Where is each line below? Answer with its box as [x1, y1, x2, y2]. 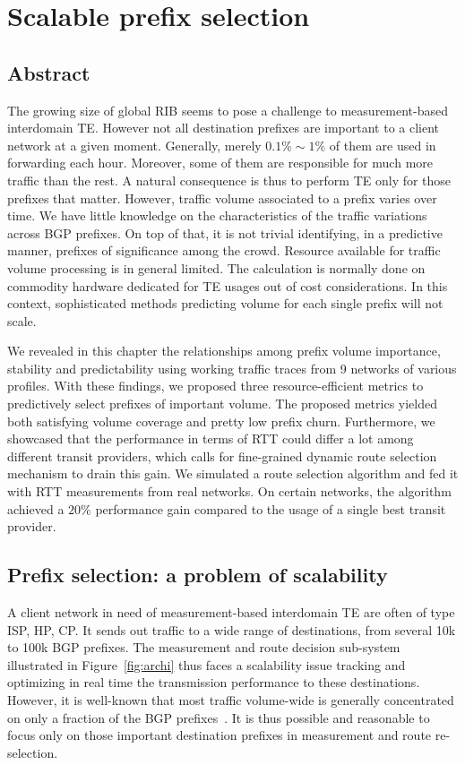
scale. [7, 311, 37, 330]
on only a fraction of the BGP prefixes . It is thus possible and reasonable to [7, 708, 430, 726]
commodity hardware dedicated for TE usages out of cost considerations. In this [7, 276, 448, 295]
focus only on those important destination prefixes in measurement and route [7, 726, 432, 744]
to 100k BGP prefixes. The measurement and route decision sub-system [7, 638, 400, 657]
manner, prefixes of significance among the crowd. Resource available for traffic [7, 241, 441, 260]
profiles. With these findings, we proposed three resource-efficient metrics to [7, 376, 424, 395]
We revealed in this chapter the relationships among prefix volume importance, [7, 341, 441, 360]
